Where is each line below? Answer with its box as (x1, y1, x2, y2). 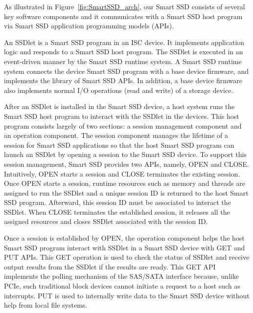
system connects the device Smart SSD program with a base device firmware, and (4, 66, 249, 76)
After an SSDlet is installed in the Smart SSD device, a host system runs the (4, 101, 235, 112)
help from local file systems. (4, 300, 88, 310)
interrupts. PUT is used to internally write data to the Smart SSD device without (4, 290, 250, 300)
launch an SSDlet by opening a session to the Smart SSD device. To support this (4, 149, 247, 159)
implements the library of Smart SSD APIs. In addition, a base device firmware (4, 75, 242, 86)
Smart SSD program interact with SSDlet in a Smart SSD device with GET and (4, 242, 245, 252)
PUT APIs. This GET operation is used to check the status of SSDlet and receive (4, 252, 250, 262)
